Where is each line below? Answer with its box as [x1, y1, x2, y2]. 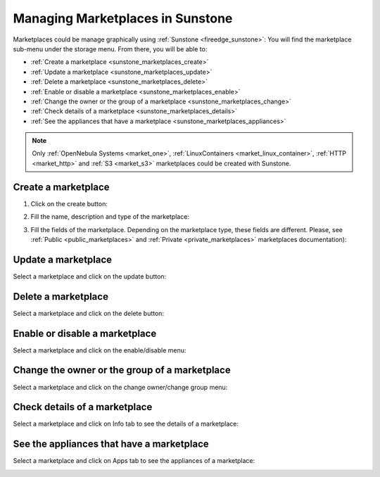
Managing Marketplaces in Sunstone [13, 11, 233, 26]
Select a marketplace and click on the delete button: [13, 309, 165, 317]
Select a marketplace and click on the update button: [13, 272, 167, 281]
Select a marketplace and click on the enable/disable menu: [13, 345, 186, 355]
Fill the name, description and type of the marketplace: [30, 212, 190, 221]
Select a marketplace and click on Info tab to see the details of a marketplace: [13, 419, 239, 428]
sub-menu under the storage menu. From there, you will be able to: [13, 44, 208, 53]
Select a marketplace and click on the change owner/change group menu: [13, 383, 228, 391]
